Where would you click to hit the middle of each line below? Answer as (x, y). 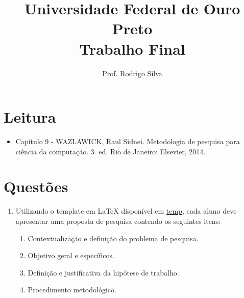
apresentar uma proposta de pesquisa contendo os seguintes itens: (118, 221)
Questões (36, 186)
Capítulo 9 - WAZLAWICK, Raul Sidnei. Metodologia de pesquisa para (128, 141)
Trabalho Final (132, 48)
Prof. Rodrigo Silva (132, 73)
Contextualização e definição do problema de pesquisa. (113, 238)
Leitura (30, 117)
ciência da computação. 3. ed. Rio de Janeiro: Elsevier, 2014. (111, 151)
